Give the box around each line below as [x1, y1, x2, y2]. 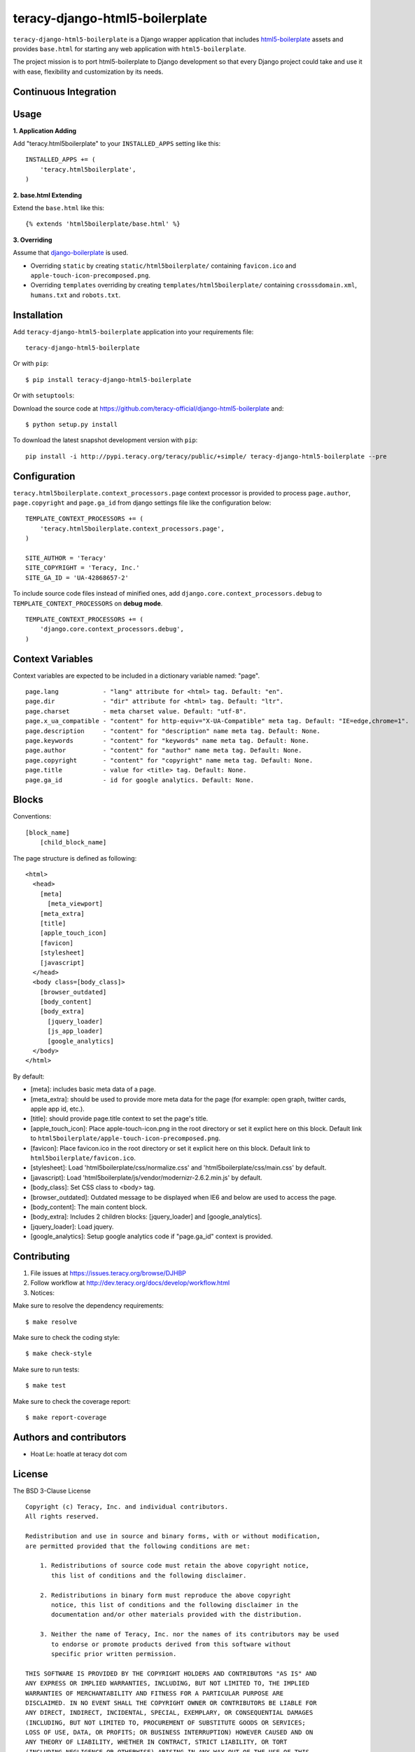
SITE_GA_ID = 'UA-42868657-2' [25, 573, 129, 582]
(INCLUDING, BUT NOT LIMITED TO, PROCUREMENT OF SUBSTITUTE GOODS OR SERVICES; [25, 1718, 306, 1727]
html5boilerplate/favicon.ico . [30, 1154, 136, 1162]
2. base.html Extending [13, 191, 83, 199]
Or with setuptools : [13, 391, 75, 399]
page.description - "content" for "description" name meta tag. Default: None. [25, 727, 321, 735]
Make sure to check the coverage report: [13, 1397, 131, 1405]
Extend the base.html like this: [13, 203, 105, 212]
